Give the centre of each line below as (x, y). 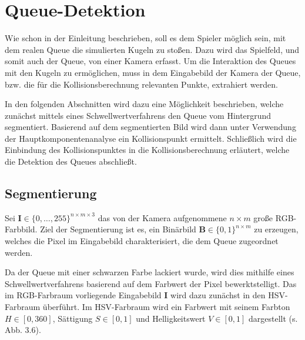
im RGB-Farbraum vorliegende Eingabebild (83, 295)
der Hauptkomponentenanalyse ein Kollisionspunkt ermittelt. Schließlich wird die (151, 138)
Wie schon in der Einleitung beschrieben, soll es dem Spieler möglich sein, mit (145, 38)
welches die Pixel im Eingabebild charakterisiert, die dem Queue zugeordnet (142, 241)
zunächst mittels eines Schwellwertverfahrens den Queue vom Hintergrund (138, 115)
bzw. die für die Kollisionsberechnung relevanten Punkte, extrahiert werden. (141, 84)
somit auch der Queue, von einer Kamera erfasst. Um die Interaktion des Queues (150, 61)
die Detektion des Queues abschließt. (71, 161)
